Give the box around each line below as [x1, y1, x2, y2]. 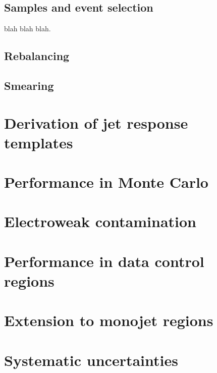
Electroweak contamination [4, 211, 196, 232]
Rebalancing [4, 48, 70, 64]
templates [4, 132, 73, 152]
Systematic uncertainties [4, 349, 178, 370]
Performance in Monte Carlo [4, 172, 208, 192]
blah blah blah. [4, 23, 51, 34]
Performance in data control [4, 250, 204, 271]
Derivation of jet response [4, 112, 188, 133]
